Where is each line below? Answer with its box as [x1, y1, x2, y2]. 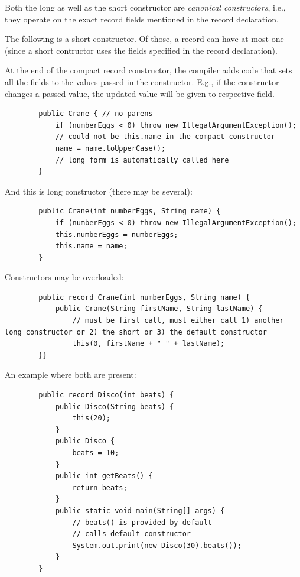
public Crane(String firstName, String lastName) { [55, 304, 263, 313]
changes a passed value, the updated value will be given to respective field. [5, 87, 275, 99]
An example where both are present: [5, 368, 136, 381]
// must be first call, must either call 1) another [72, 316, 284, 325]
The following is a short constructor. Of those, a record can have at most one [5, 33, 284, 45]
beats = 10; [72, 449, 119, 457]
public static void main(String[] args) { [55, 506, 225, 515]
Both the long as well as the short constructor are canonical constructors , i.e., [5, 1, 286, 13]
